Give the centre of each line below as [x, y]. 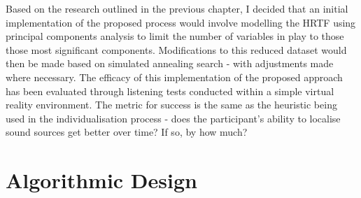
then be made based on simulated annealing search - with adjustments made [170, 63]
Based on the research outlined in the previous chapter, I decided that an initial [177, 8]
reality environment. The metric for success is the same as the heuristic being [171, 105]
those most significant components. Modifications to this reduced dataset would [176, 49]
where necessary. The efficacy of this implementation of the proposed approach [174, 77]
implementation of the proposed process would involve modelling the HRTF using [181, 22]
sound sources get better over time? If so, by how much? [127, 132]
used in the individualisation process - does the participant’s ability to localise [173, 118]
